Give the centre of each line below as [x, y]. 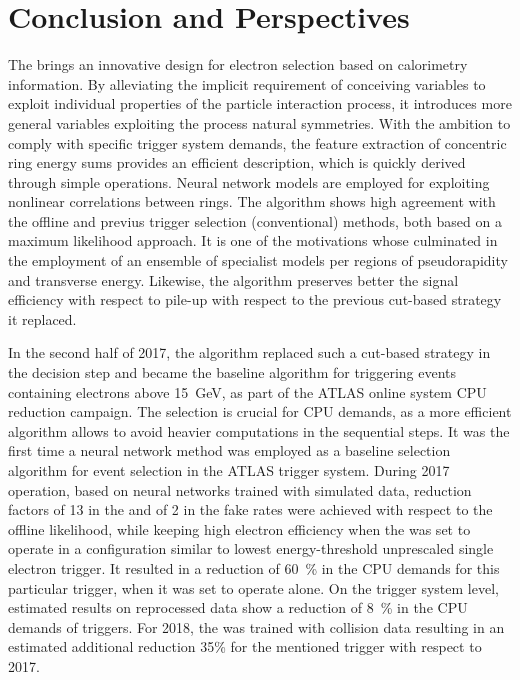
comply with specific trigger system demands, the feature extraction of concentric [257, 142]
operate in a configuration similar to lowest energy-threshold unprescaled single [251, 548]
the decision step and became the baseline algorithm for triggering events [232, 372]
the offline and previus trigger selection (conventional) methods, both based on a [255, 220]
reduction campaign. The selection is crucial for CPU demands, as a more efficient [260, 411]
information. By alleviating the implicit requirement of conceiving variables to [247, 83]
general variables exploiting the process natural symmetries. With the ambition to [259, 122]
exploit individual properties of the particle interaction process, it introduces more [260, 103]
